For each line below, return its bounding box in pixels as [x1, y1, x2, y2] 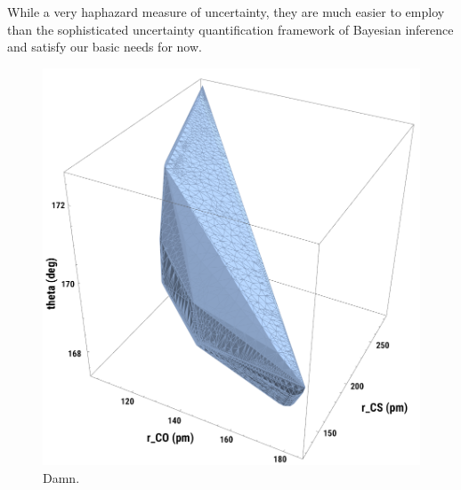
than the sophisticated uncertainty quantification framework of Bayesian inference [7, 20, 454, 38]
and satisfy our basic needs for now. [7, 37, 202, 56]
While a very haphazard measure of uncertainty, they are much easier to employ [7, 3, 445, 20]
